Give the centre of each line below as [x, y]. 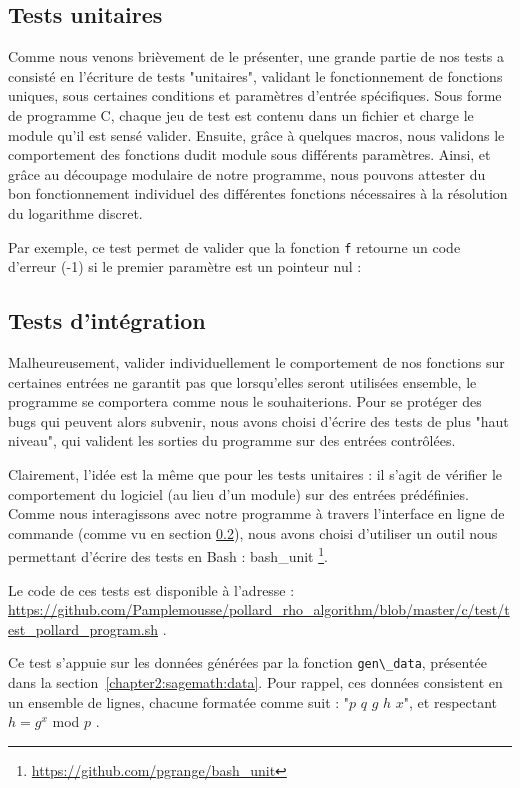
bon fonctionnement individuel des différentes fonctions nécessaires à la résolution [258, 193]
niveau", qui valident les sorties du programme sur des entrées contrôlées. [232, 440]
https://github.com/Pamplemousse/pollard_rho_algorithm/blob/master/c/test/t [259, 609]
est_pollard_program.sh [83, 628]
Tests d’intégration [107, 320]
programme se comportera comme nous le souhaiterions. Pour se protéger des [245, 401]
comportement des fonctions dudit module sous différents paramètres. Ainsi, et [249, 154]
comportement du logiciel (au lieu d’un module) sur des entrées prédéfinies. [238, 493]
